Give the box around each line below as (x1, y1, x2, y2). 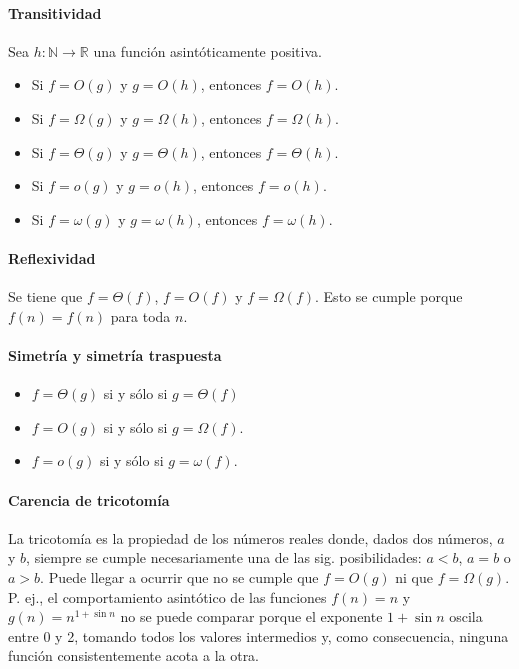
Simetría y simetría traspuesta (8, 344, 222, 365)
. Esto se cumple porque (315, 286, 463, 307)
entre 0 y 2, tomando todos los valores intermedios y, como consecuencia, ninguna (8, 625, 509, 646)
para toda (110, 305, 171, 326)
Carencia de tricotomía (8, 489, 170, 510)
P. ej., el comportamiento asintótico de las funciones (8, 586, 327, 607)
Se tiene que (8, 286, 83, 307)
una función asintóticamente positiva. (93, 40, 322, 61)
